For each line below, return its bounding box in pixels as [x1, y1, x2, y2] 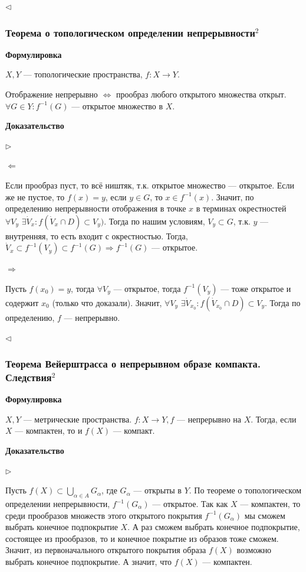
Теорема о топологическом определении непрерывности [5, 25, 255, 40]
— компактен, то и [15, 424, 83, 437]
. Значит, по [211, 190, 254, 203]
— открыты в [133, 484, 182, 496]
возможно [236, 544, 272, 556]
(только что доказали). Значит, [52, 296, 162, 308]
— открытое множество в [71, 99, 163, 112]
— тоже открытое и [221, 282, 291, 294]
